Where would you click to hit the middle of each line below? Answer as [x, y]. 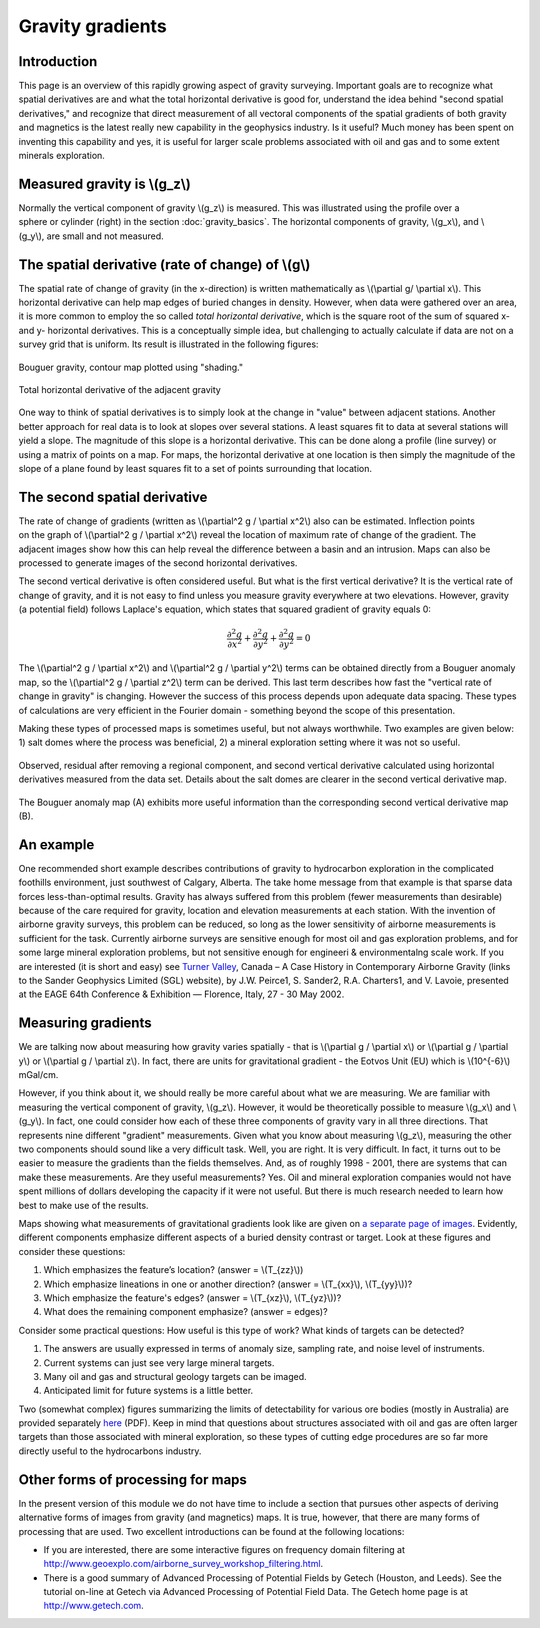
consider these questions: [72, 1251]
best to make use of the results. [83, 1205]
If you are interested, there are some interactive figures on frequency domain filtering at [224, 1549]
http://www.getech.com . [93, 1606]
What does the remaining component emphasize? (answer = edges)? [186, 1312]
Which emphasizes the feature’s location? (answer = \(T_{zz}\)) [173, 1270]
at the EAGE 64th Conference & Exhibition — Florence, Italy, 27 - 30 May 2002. [181, 994]
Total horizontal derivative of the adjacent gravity [120, 389]
